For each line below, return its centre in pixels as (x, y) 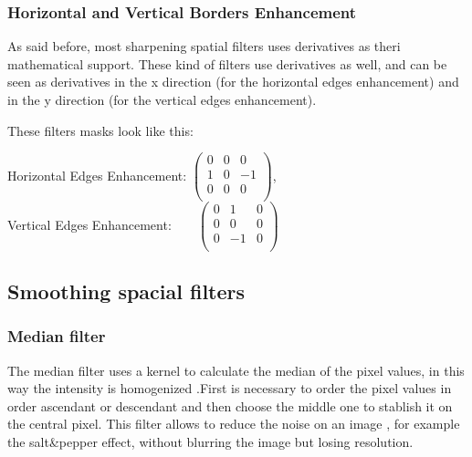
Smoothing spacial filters (126, 291)
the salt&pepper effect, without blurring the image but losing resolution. (210, 441)
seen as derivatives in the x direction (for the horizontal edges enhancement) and (233, 82)
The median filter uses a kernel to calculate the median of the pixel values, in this (236, 370)
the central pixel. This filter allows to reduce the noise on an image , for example (234, 424)
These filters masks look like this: (100, 130)
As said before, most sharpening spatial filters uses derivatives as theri (204, 46)
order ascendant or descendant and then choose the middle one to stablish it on (230, 405)
